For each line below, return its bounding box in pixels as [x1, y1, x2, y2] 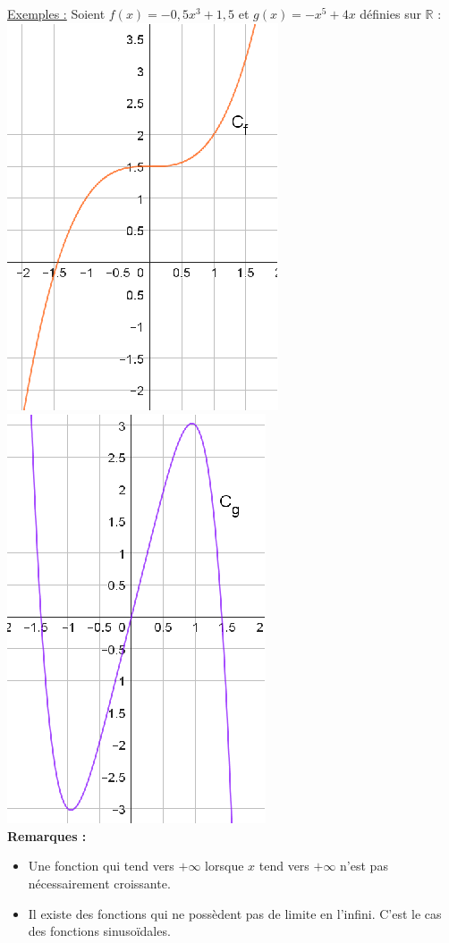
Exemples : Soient [7, 4, 106, 22]
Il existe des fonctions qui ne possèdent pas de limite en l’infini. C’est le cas [28, 904, 442, 922]
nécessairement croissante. [28, 873, 171, 892]
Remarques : [7, 826, 87, 845]
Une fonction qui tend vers [28, 856, 174, 875]
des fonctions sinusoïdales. [28, 922, 171, 940]
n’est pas [340, 856, 388, 875]
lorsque [205, 856, 244, 875]
